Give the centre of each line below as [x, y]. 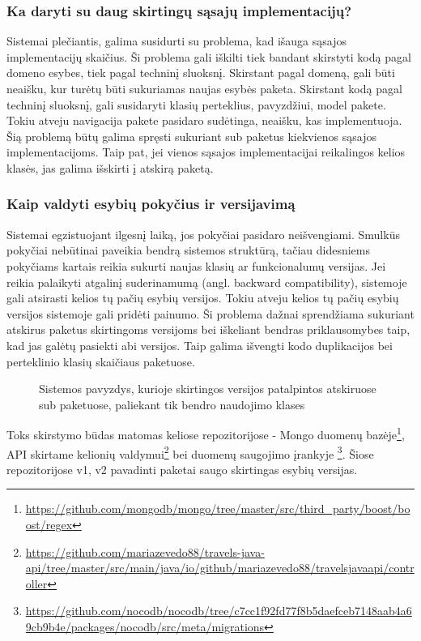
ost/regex [49, 524]
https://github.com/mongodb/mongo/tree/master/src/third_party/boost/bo [218, 509]
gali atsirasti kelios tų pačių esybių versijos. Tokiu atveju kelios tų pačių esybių [203, 298]
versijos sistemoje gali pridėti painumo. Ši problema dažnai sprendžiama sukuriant [210, 313]
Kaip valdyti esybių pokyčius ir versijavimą [151, 204]
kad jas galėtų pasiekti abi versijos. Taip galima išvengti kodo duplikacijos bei [200, 345]
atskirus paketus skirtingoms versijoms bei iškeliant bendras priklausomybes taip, [208, 329]
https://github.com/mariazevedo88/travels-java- [145, 551]
